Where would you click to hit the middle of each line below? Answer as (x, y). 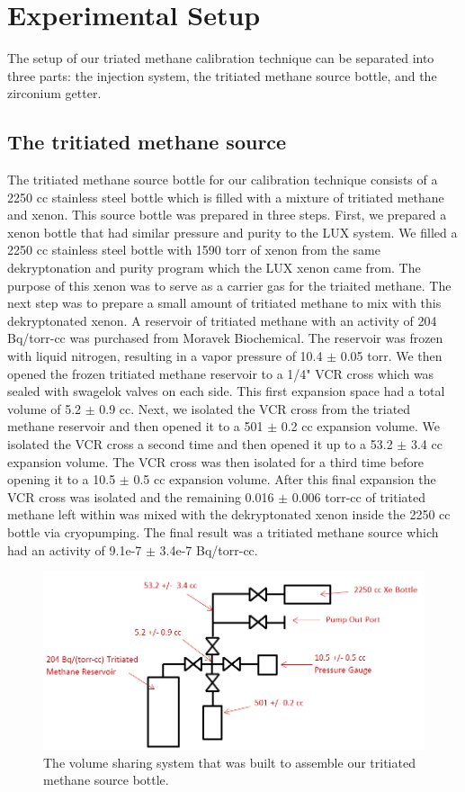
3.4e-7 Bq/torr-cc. (209, 549)
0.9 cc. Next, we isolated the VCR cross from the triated (255, 408)
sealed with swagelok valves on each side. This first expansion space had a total (226, 391)
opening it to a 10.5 (62, 479)
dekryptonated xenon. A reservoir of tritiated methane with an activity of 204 (222, 320)
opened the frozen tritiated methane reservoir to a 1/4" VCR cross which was (221, 373)
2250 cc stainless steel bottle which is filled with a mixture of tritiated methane (226, 197)
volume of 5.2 (45, 408)
